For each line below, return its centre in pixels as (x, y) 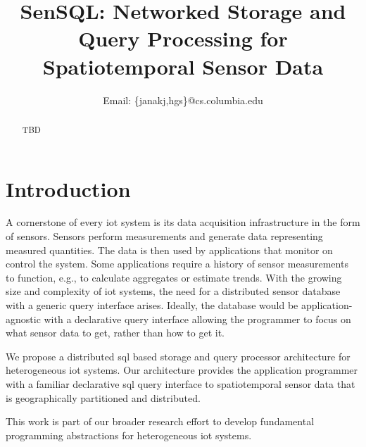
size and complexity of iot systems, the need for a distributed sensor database (173, 291)
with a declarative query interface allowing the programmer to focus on (197, 319)
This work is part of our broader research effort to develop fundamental (160, 421)
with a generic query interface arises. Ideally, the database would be (152, 305)
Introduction (68, 188)
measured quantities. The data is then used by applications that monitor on (169, 250)
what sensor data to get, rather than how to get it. (115, 333)
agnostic (23, 319)
